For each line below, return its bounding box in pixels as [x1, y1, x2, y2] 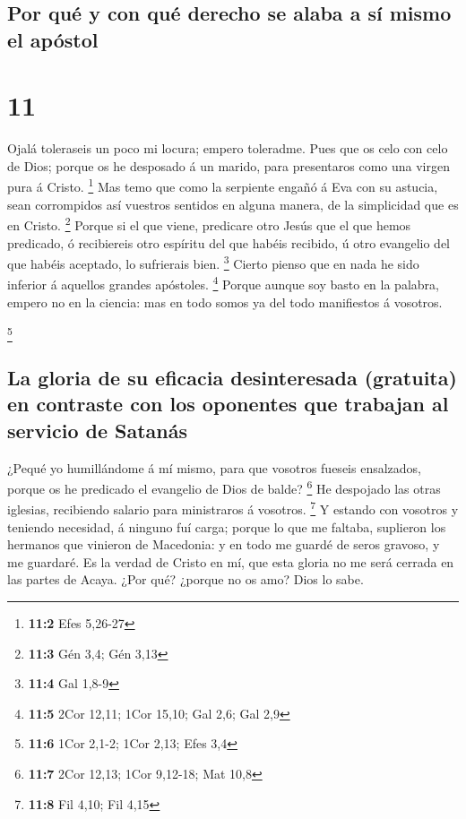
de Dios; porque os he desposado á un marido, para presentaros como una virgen [7, 156, 451, 175]
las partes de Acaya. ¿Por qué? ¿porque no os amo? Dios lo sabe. [7, 570, 364, 589]
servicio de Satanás [7, 416, 188, 444]
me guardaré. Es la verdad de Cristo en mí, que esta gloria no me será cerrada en [7, 552, 454, 571]
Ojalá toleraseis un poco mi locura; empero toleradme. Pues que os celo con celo [7, 139, 448, 158]
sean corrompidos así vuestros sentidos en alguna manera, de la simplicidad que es [7, 194, 459, 213]
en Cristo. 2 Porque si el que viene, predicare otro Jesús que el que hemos [7, 213, 411, 234]
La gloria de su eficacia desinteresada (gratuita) [7, 363, 457, 391]
